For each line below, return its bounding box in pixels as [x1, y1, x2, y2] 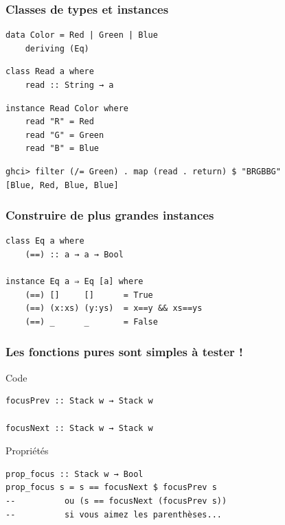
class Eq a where [5, 236, 84, 246]
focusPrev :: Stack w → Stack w [5, 396, 153, 406]
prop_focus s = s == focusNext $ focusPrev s [5, 482, 217, 493]
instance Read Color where [5, 103, 128, 113]
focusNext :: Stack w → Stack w [5, 423, 153, 433]
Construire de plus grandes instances [5, 207, 214, 224]
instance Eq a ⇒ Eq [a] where [5, 277, 144, 287]
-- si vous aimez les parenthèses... [5, 509, 222, 520]
